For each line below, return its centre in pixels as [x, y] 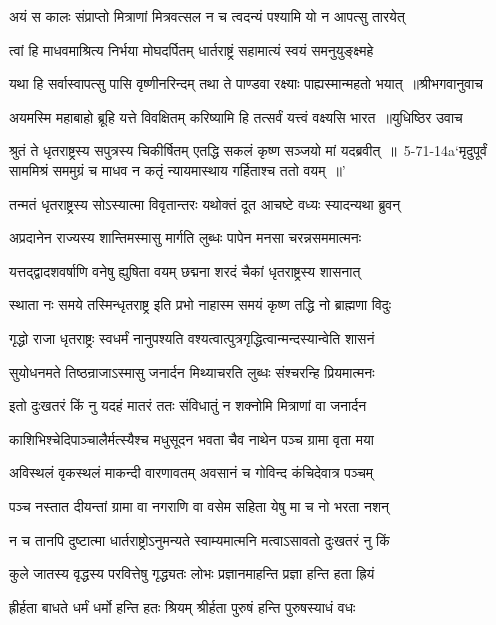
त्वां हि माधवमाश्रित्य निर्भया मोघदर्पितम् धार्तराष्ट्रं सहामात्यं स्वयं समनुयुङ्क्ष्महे [191, 49]
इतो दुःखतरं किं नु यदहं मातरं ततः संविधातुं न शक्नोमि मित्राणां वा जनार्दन [188, 405]
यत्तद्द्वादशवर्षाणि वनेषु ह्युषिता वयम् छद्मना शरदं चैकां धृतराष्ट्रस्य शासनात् [185, 270]
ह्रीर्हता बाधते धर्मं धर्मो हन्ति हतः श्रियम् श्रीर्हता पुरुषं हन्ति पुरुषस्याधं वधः [182, 606]
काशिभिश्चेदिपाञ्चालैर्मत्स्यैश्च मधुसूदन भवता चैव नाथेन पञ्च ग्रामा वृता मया [191, 438]
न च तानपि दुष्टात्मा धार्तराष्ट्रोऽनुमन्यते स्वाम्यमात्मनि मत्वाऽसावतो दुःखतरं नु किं [199, 539]
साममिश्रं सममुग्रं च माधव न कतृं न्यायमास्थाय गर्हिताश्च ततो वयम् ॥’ [177, 169]
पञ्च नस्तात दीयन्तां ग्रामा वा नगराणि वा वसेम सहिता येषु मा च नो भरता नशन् [199, 505]
